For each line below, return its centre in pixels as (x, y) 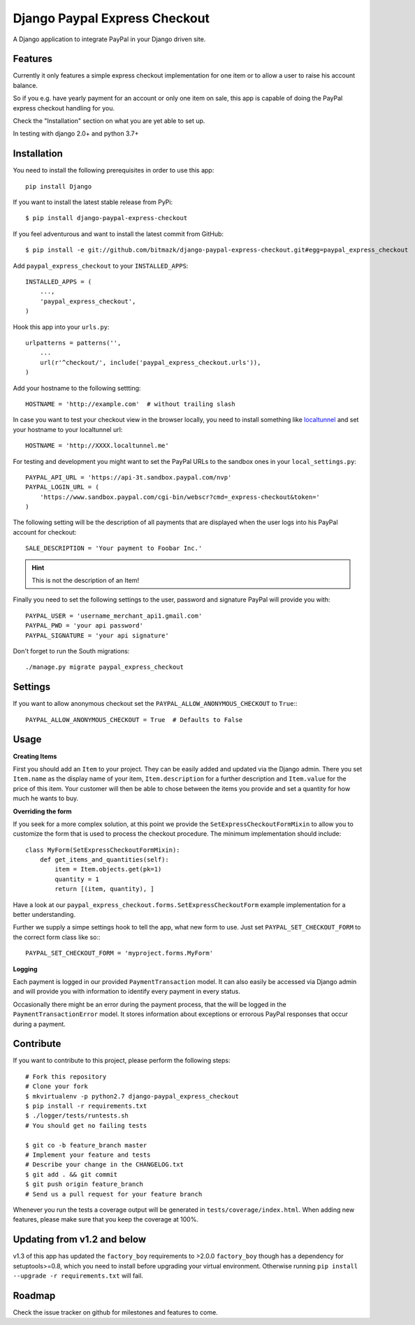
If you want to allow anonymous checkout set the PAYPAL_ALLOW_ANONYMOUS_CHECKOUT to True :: (155, 704)
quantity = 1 (77, 879)
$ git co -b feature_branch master (86, 1145)
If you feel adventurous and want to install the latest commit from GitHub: (118, 233)
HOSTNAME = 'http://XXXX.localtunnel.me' (97, 446)
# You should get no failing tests (86, 1125)
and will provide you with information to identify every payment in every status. (126, 992)
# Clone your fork (57, 1086)
